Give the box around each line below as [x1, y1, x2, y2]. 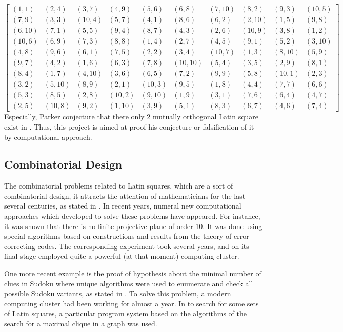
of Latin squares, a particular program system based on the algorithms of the [4, 308, 247, 319]
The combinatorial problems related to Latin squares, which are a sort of [4, 180, 233, 191]
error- [233, 231, 252, 241]
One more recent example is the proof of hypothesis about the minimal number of [4, 268, 261, 279]
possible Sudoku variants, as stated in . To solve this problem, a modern [4, 288, 231, 299]
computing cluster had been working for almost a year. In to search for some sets [4, 298, 259, 308]
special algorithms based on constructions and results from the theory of [4, 231, 232, 241]
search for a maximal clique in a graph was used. [4, 318, 157, 329]
